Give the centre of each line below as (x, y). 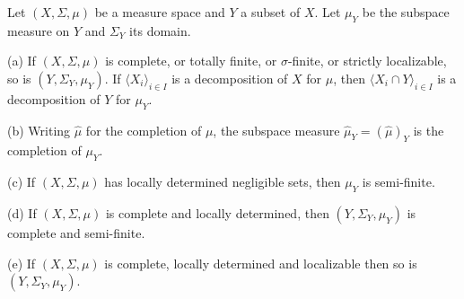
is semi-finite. (398, 182)
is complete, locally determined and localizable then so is (261, 263)
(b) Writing (39, 130)
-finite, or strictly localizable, (367, 61)
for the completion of (144, 130)
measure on (39, 30)
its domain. (160, 30)
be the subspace (406, 12)
